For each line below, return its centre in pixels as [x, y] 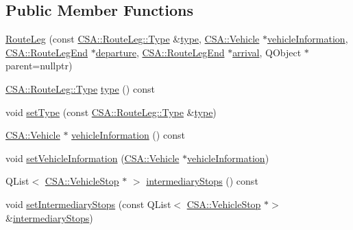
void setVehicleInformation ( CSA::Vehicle [93, 158]
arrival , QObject [267, 52]
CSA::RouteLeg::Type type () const [80, 88]
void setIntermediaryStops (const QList [88, 204]
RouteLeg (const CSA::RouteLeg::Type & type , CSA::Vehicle [133, 39]
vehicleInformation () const [128, 135]
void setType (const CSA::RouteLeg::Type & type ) [111, 112]
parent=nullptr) [39, 66]
